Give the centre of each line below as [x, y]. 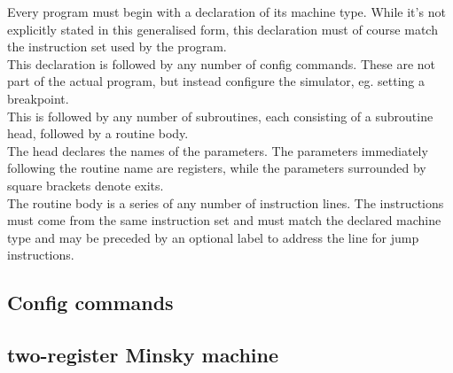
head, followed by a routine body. [98, 133]
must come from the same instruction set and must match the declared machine [224, 220]
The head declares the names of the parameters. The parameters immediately [218, 150]
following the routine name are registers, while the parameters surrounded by [217, 168]
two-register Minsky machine [143, 355]
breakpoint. [38, 98]
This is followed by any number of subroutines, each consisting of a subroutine [220, 116]
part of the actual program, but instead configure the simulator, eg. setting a [216, 81]
